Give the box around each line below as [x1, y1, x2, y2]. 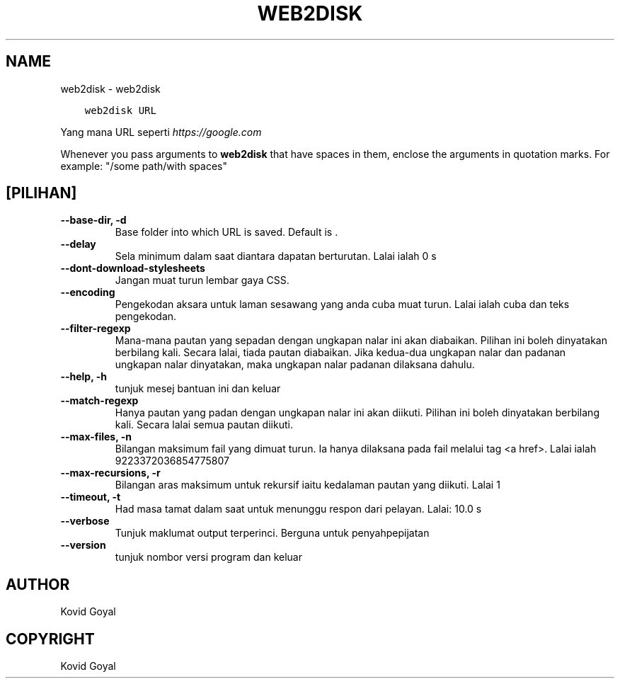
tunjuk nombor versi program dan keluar [115, 551, 302, 564]
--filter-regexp [60, 322, 131, 335]
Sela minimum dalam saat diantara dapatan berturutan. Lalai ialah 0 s [115, 250, 437, 263]
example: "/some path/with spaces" [60, 159, 227, 172]
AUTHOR [6, 575, 70, 593]
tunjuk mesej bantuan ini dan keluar [115, 382, 281, 395]
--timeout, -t [60, 491, 121, 503]
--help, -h [60, 370, 107, 383]
